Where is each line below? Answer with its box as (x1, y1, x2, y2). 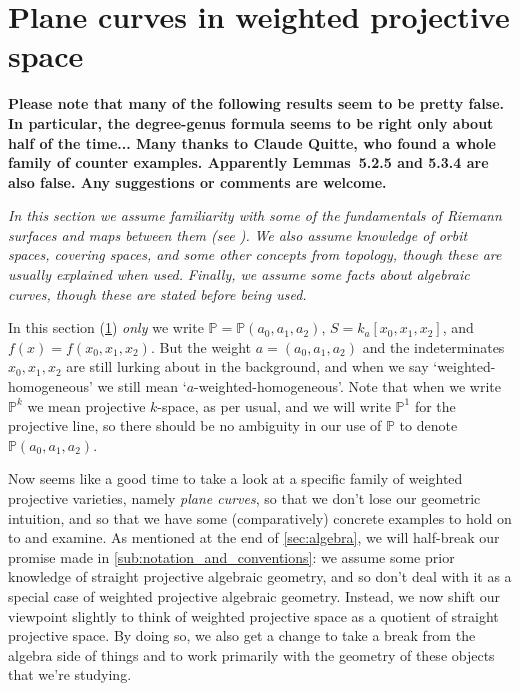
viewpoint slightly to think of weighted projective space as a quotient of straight (8, 605, 499, 626)
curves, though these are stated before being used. (8, 283, 307, 304)
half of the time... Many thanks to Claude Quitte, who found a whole (8, 132, 496, 153)
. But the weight (150, 336, 252, 357)
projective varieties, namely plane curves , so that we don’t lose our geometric (8, 488, 481, 508)
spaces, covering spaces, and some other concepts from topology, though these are (8, 244, 502, 265)
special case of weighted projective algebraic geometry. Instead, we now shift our (8, 585, 500, 606)
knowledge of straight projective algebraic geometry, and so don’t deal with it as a (8, 566, 512, 587)
